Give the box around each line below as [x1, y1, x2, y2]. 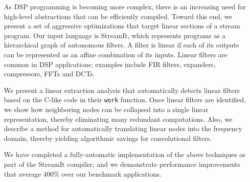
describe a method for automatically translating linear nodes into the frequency [4, 123, 242, 134]
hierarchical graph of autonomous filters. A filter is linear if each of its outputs [4, 40, 239, 50]
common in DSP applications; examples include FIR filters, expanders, [4, 59, 216, 69]
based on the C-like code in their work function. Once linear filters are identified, [4, 94, 246, 105]
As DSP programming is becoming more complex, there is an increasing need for [4, 1, 246, 11]
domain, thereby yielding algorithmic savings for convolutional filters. [4, 133, 212, 143]
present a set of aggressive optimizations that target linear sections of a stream [4, 21, 240, 31]
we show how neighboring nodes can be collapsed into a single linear [4, 104, 209, 114]
